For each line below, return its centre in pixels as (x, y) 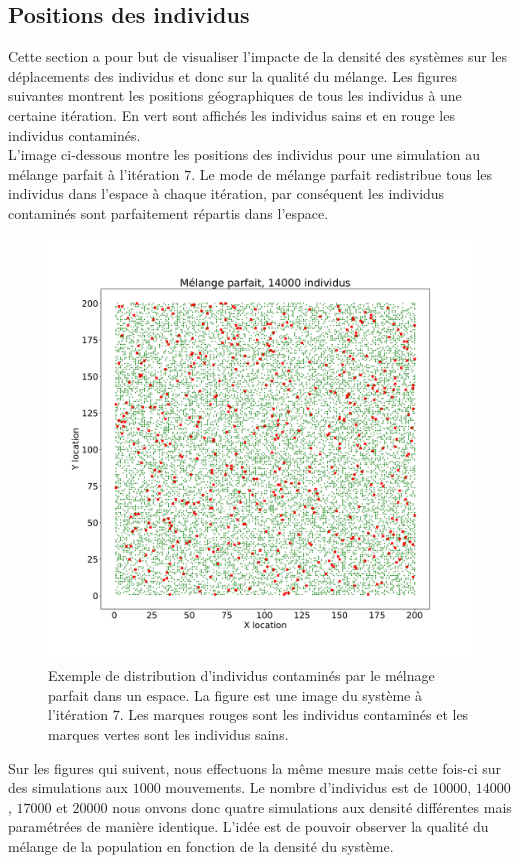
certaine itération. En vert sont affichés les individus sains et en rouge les (231, 114)
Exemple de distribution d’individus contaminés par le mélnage (241, 675)
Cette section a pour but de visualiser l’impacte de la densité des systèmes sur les (257, 56)
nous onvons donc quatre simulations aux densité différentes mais (312, 806)
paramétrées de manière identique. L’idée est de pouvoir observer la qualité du (248, 826)
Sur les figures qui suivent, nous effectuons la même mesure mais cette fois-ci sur (255, 767)
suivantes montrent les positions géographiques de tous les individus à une (235, 95)
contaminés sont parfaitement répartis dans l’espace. (168, 212)
